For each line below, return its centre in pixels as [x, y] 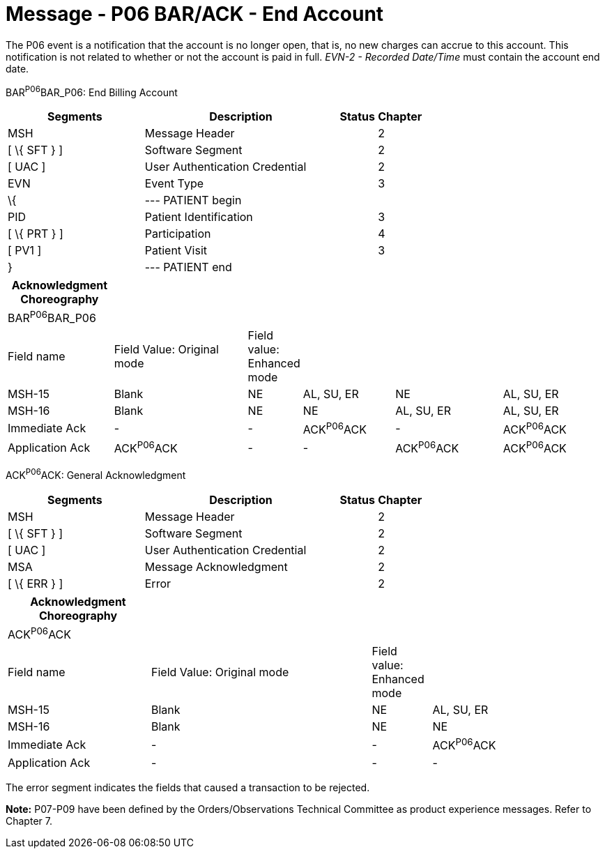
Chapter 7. [29, 821]
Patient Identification [199, 217]
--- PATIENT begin [193, 200]
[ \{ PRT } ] [36, 234]
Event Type [174, 184]
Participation [178, 234]
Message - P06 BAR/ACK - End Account [195, 14]
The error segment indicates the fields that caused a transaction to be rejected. [188, 787]
